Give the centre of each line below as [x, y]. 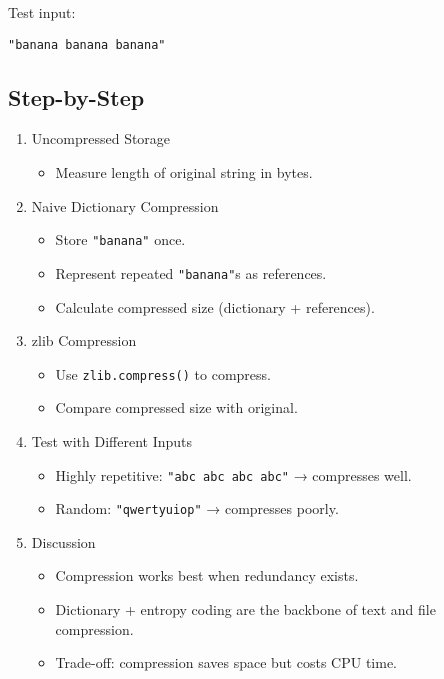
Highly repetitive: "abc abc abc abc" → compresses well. [233, 474]
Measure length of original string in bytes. [184, 172]
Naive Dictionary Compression [125, 205]
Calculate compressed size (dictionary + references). [215, 306]
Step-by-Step [76, 96]
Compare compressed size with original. [176, 407]
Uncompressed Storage [101, 138]
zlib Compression [84, 340]
